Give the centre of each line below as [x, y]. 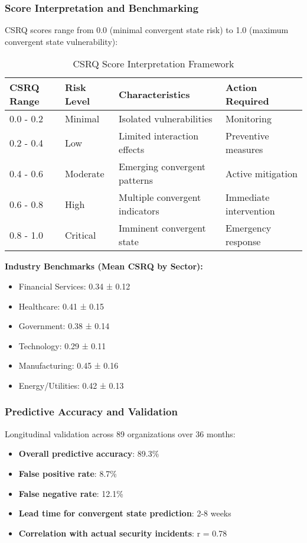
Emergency [249, 228]
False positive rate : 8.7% [68, 473]
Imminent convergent [162, 228]
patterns [136, 180]
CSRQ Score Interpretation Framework [153, 64]
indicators [139, 211]
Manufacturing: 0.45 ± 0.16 [68, 365]
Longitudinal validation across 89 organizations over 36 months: [120, 433]
